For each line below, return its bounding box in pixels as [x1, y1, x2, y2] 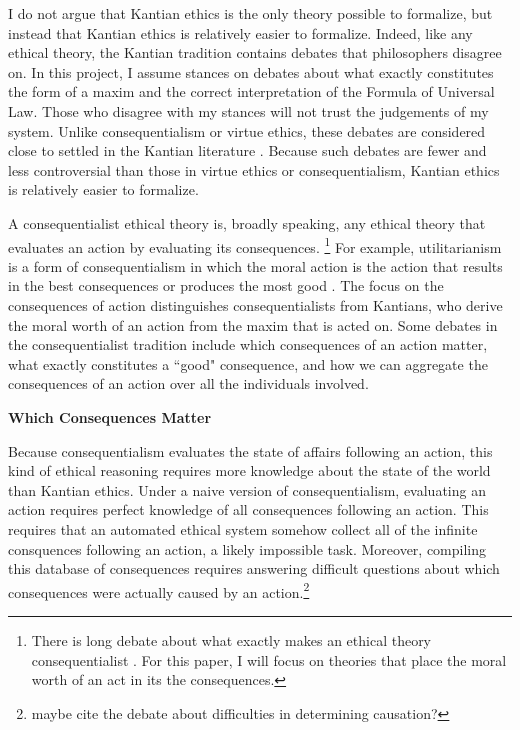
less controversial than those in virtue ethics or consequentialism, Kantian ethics [8, 159, 500, 180]
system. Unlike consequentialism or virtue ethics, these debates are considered [8, 120, 486, 141]
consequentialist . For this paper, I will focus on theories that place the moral [31, 649, 507, 670]
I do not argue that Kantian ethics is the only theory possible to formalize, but [8, 3, 493, 23]
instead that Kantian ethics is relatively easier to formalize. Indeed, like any [8, 22, 473, 43]
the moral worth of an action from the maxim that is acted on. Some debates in [8, 314, 498, 335]
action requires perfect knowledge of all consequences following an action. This [8, 499, 489, 520]
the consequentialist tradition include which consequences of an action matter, [8, 334, 488, 355]
